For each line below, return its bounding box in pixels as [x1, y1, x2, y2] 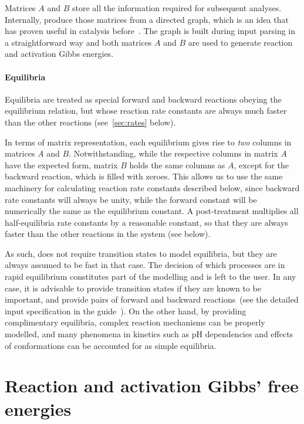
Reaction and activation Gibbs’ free [5, 374, 299, 398]
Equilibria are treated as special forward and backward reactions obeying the [5, 93, 282, 105]
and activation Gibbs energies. [5, 48, 114, 60]
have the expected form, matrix [5, 158, 118, 171]
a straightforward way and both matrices [5, 36, 152, 48]
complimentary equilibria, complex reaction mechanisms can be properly [5, 316, 265, 328]
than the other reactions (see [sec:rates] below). [5, 116, 176, 128]
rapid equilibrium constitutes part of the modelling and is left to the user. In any [5, 270, 296, 283]
